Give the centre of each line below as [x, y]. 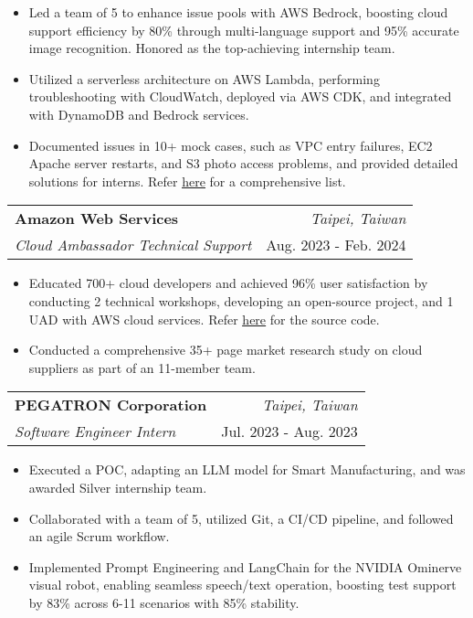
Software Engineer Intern [95, 432]
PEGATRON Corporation [111, 405]
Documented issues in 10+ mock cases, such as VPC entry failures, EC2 [231, 145]
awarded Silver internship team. [118, 487]
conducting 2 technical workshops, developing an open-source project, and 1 [241, 300]
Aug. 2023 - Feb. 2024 [336, 245]
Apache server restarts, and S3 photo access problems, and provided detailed [243, 163]
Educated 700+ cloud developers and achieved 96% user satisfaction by [228, 283]
